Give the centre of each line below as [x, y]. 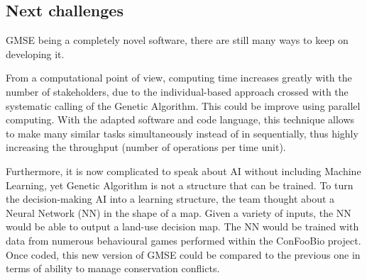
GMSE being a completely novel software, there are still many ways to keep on [177, 40]
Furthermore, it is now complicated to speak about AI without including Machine [183, 170]
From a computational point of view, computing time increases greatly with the [179, 78]
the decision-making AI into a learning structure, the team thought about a [170, 199]
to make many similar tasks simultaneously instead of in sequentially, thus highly [182, 133]
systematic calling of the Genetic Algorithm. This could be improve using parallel [183, 105]
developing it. [35, 54]
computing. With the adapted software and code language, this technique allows [180, 119]
